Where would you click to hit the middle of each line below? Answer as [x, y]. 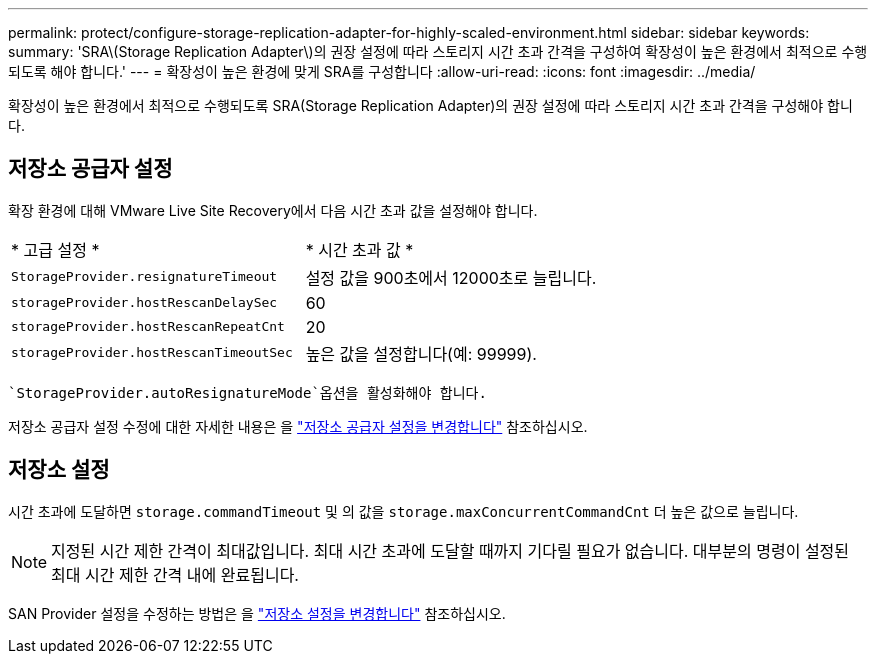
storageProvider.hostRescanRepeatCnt [148, 327]
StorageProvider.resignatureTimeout [144, 277]
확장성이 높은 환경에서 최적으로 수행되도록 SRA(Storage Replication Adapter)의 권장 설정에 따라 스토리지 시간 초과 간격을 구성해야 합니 [430, 105]
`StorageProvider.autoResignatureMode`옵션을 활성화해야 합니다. [247, 392]
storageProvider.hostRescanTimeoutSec [152, 353]
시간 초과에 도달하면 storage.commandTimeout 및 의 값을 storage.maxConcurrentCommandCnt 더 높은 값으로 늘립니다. [403, 511]
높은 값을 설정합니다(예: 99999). [421, 353]
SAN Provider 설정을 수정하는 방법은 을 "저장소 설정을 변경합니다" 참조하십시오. [257, 613]
